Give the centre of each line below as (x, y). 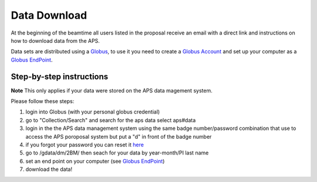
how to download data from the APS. (55, 40)
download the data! (49, 169)
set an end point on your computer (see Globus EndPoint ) (95, 161)
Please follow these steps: (43, 101)
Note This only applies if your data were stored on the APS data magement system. (112, 90)
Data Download (49, 15)
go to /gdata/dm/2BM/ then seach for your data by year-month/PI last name (117, 153)
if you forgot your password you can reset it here (85, 145)
